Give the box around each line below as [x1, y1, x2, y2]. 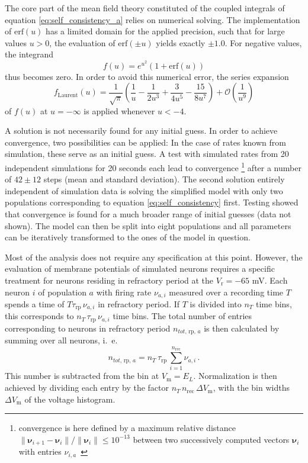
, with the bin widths [213, 381, 290, 394]
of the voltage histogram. [24, 393, 115, 405]
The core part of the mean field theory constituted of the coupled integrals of [5, 2, 285, 14]
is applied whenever [84, 104, 155, 117]
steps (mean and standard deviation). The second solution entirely [43, 173, 285, 185]
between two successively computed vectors [133, 433, 290, 445]
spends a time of [5, 297, 65, 310]
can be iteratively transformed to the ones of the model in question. [5, 231, 251, 243]
